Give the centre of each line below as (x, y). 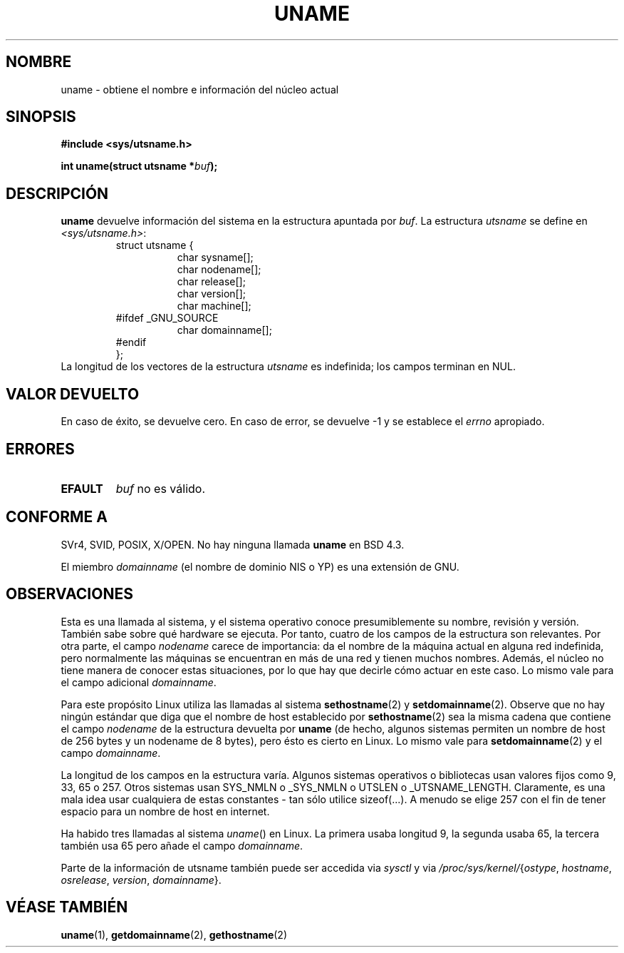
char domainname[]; (224, 330)
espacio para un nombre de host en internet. (165, 811)
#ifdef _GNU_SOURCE (167, 318)
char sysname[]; (215, 258)
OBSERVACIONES (69, 594)
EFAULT (82, 488)
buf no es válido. (160, 488)
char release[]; (211, 282)
